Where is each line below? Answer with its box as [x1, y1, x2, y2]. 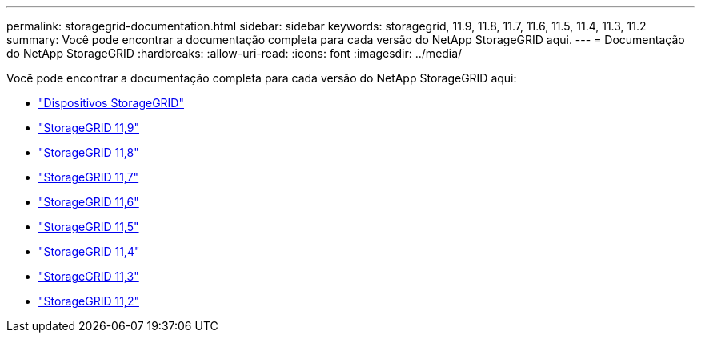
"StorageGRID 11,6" [38, 195, 139, 209]
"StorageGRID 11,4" [38, 245, 140, 258]
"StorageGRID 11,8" [38, 146, 139, 159]
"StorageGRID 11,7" [38, 170, 139, 184]
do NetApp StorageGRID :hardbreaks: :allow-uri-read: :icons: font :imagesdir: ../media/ [6, 46, 463, 60]
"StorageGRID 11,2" [38, 294, 139, 308]
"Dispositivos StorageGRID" [38, 96, 184, 110]
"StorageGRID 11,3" [38, 269, 139, 283]
